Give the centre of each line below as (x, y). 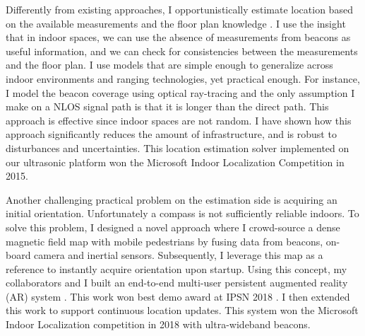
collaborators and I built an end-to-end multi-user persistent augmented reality (177, 283)
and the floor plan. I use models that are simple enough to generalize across (169, 65)
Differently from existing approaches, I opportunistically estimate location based (179, 9)
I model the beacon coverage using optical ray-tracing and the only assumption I (180, 92)
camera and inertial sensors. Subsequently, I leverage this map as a (179, 255)
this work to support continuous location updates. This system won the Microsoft (182, 310)
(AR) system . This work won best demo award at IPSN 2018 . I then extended (178, 296)
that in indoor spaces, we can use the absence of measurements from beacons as (178, 37)
